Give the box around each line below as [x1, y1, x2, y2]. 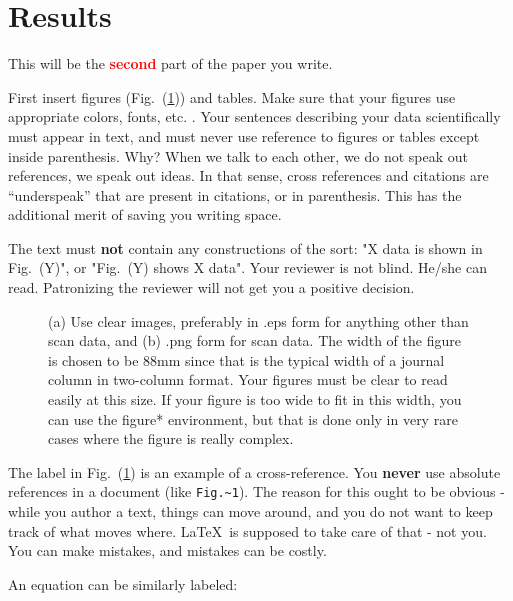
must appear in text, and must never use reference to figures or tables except [8, 125, 480, 146]
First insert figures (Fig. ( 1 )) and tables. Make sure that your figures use [8, 86, 456, 107]
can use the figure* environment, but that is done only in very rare [48, 408, 458, 429]
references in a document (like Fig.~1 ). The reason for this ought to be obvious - [8, 481, 505, 502]
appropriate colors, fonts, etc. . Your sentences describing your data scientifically [8, 106, 501, 127]
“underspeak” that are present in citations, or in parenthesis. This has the [8, 184, 462, 205]
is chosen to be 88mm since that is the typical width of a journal [48, 349, 445, 370]
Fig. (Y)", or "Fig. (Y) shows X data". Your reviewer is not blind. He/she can [8, 257, 487, 278]
